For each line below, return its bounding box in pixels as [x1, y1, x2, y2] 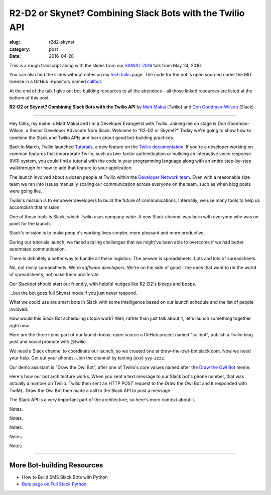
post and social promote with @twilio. [9, 339, 87, 345]
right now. [9, 322, 30, 328]
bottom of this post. [9, 95, 50, 101]
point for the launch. [9, 220, 51, 226]
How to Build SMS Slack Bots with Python [22, 474, 108, 480]
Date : [9, 53, 21, 59]
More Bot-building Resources [9, 461, 103, 469]
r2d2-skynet [49, 39, 75, 45]
